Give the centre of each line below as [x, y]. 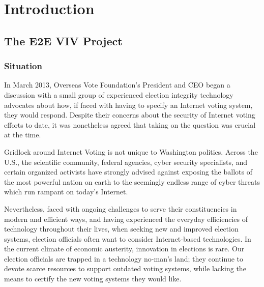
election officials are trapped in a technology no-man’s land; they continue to [124, 258]
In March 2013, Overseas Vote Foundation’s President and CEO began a [117, 85]
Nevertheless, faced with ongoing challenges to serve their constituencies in [121, 208]
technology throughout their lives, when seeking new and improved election [121, 229]
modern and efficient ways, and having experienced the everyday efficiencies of [126, 219]
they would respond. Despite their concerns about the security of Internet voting [130, 115]
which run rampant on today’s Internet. [66, 192]
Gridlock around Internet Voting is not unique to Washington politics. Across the [131, 151]
